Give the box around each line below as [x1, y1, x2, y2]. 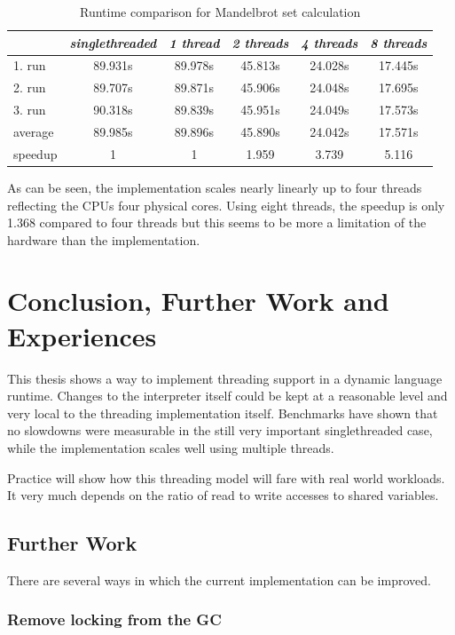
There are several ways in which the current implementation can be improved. [7, 570, 431, 589]
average [13, 122, 54, 140]
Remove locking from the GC [7, 608, 222, 631]
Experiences [7, 317, 157, 353]
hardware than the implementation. [7, 230, 200, 249]
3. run [13, 100, 46, 119]
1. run [13, 56, 46, 75]
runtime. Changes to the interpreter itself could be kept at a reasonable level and [7, 386, 448, 405]
